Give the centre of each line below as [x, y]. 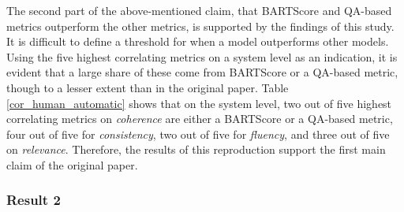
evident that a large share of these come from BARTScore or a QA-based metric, [202, 72]
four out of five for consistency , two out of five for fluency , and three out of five [198, 134]
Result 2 [34, 200]
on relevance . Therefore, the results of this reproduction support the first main [196, 149]
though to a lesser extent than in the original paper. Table [148, 87]
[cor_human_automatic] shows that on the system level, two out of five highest [199, 103]
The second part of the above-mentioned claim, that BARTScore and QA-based [199, 10]
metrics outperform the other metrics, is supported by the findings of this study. [200, 26]
